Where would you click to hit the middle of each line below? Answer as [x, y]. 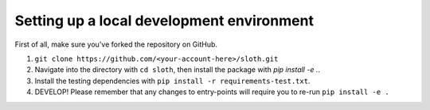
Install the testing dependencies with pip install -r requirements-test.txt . [172, 81]
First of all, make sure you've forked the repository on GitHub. [116, 44]
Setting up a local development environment [164, 21]
